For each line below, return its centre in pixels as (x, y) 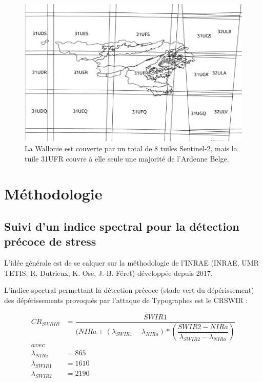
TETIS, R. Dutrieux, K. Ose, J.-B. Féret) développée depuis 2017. (108, 273)
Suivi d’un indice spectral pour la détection (122, 226)
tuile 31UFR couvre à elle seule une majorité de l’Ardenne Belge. (127, 158)
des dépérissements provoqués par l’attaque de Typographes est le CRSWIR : (126, 300)
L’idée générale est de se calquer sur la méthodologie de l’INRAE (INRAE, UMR (131, 263)
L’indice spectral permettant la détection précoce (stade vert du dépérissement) (129, 290)
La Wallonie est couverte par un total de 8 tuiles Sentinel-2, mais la (131, 148)
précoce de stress (50, 241)
